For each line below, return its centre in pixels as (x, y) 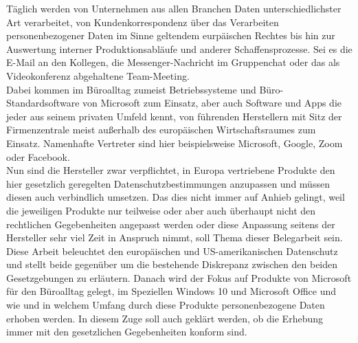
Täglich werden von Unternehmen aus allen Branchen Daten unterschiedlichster (174, 8)
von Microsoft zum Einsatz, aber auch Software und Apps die (212, 103)
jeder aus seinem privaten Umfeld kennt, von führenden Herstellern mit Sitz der (174, 116)
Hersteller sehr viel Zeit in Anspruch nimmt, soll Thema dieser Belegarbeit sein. (175, 237)
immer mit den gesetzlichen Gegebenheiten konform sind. (127, 332)
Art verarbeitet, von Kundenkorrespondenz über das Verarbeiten (143, 22)
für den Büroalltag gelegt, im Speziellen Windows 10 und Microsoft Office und (171, 291)
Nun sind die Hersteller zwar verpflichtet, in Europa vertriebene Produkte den (171, 170)
